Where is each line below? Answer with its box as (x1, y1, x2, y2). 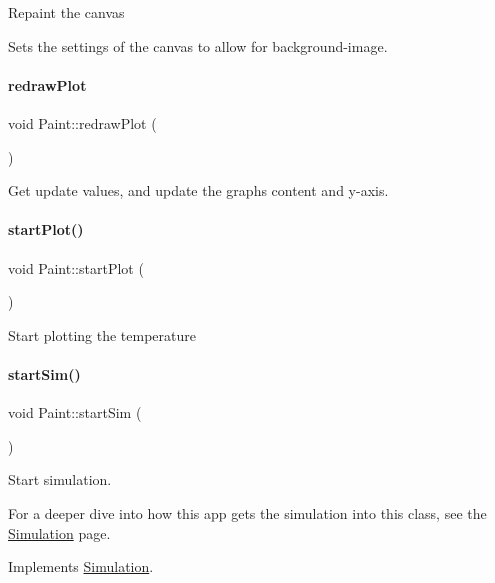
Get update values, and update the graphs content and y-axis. (8, 180, 389, 201)
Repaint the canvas (8, 2, 125, 22)
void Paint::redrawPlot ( (8, 112, 157, 133)
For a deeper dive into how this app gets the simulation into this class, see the (8, 502, 487, 523)
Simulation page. (8, 522, 111, 543)
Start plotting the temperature (8, 324, 196, 345)
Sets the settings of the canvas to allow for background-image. (8, 35, 388, 56)
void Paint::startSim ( (8, 402, 142, 423)
